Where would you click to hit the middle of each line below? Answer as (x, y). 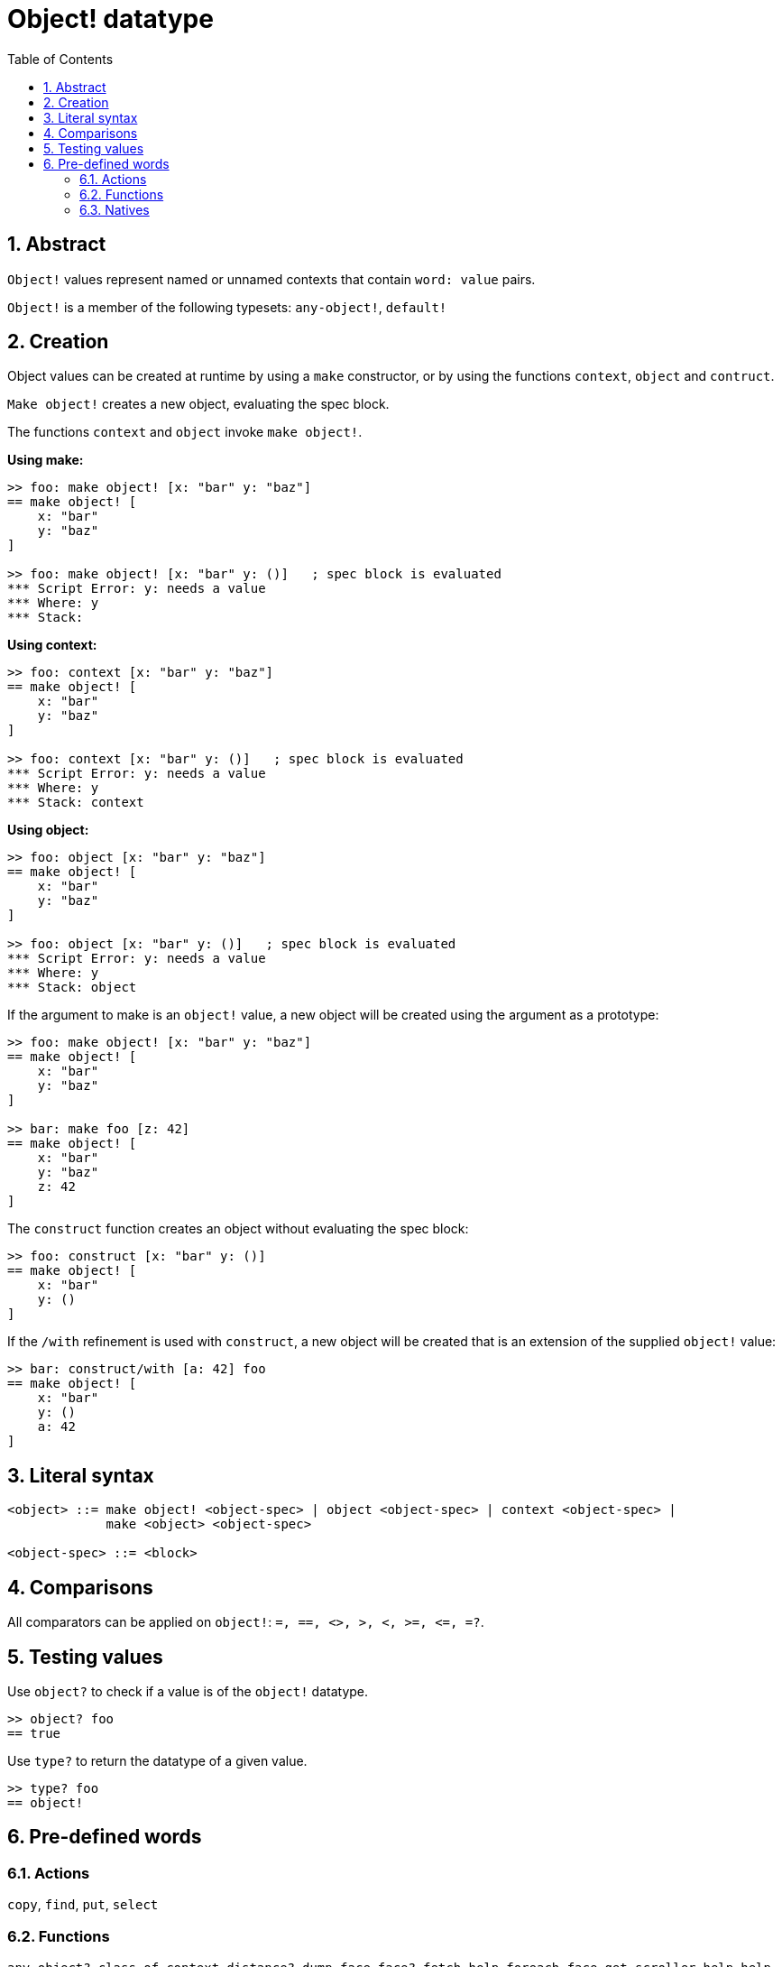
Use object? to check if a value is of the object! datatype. (188, 1691)
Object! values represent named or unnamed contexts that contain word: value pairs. (271, 279)
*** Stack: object (72, 988)
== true (34, 1733)
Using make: (46, 460)
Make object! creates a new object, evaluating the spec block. (198, 404)
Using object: (48, 830)
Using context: (52, 645)
